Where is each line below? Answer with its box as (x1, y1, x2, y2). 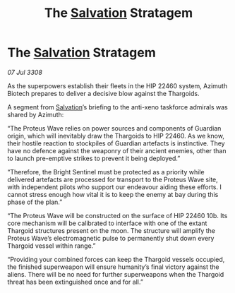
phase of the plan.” (7, 198, 63, 206)
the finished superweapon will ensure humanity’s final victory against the (7, 263, 219, 271)
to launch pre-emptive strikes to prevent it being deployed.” (7, 154, 181, 162)
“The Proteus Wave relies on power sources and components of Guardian (7, 124, 222, 132)
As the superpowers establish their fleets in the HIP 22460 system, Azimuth (7, 81, 228, 90)
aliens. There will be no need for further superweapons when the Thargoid (7, 270, 224, 278)
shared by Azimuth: (7, 110, 64, 119)
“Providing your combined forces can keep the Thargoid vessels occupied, (7, 255, 225, 263)
